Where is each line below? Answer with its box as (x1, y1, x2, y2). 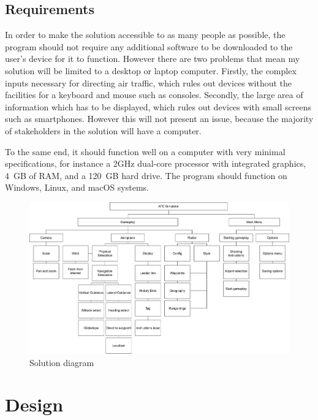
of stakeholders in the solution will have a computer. (5, 124, 202, 137)
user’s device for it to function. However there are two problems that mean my (5, 52, 300, 65)
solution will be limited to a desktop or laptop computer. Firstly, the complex (5, 64, 297, 77)
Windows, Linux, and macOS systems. (5, 181, 150, 194)
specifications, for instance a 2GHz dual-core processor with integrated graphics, (5, 157, 306, 170)
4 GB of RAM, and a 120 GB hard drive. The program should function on (5, 169, 287, 181)
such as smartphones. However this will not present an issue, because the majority (5, 112, 314, 125)
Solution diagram (29, 356, 94, 368)
